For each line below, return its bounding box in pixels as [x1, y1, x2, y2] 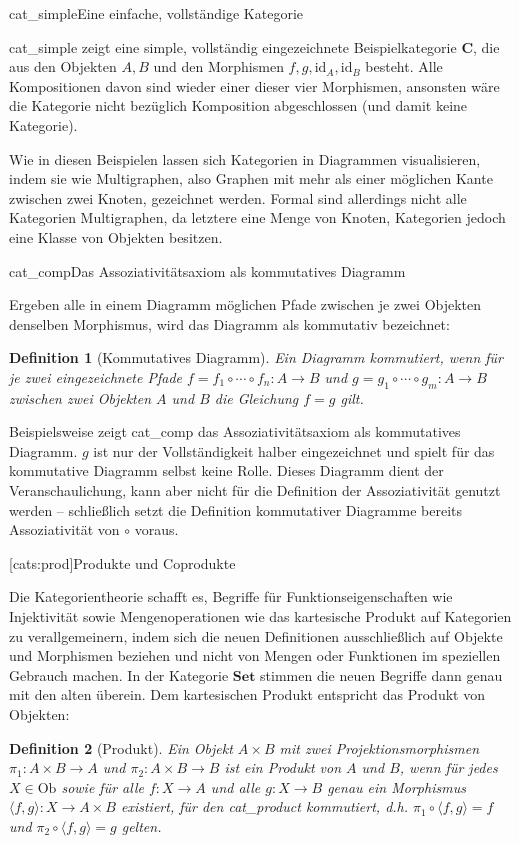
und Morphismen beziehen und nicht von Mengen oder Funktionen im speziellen [9, 645, 501, 666]
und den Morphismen [153, 56, 284, 77]
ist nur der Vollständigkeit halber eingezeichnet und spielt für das [93, 440, 495, 461]
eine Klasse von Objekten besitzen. [9, 226, 223, 247]
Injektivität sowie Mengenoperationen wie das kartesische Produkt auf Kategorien [9, 606, 512, 627]
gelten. [121, 815, 162, 836]
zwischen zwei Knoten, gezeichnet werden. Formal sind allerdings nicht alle [9, 187, 467, 208]
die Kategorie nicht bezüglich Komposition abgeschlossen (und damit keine [9, 95, 468, 116]
